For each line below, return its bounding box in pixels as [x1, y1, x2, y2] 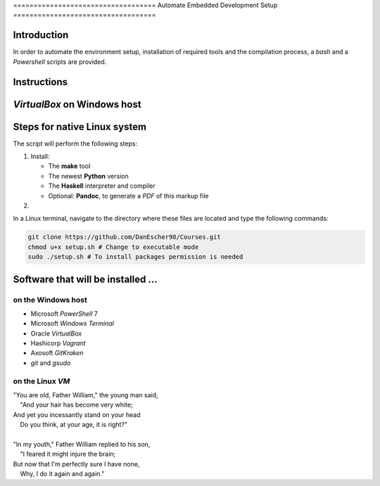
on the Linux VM [13, 376, 70, 386]
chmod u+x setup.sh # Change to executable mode [27, 243, 199, 251]
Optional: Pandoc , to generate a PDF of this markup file [48, 191, 209, 200]
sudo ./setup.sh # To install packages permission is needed [27, 253, 243, 261]
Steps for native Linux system [13, 120, 147, 133]
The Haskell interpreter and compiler [48, 181, 156, 190]
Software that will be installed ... [13, 273, 158, 285]
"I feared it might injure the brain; [20, 450, 116, 459]
